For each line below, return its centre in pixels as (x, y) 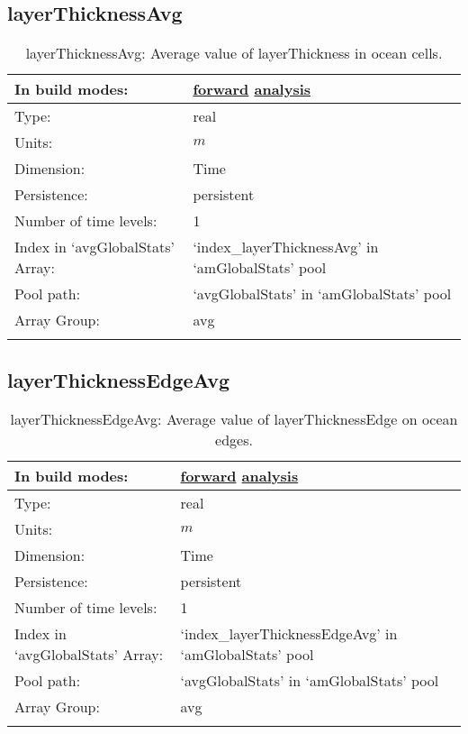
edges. (234, 440)
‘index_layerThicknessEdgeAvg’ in (289, 634)
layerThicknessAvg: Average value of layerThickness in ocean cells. (234, 53)
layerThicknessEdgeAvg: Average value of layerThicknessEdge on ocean (234, 419)
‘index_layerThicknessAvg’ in (286, 247)
